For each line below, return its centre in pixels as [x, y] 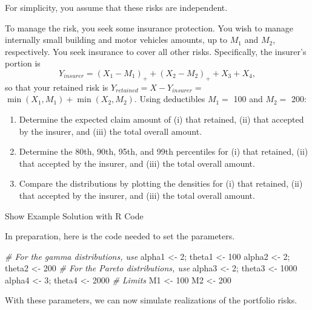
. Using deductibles [170, 99]
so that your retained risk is [57, 87]
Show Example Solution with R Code [74, 215]
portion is [23, 63]
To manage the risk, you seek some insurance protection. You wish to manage [149, 27]
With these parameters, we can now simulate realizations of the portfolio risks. [151, 300]
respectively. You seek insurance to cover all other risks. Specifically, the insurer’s [156, 51]
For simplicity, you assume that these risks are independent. [116, 7]
